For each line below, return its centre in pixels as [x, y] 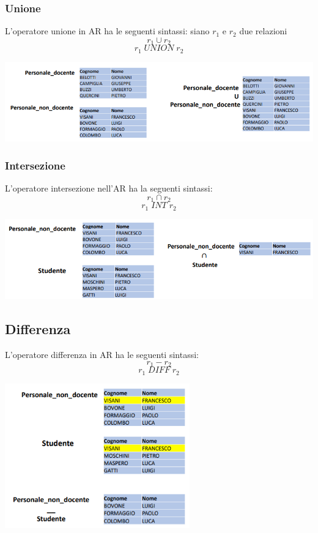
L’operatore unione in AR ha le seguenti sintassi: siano [107, 31]
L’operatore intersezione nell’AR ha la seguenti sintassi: [109, 188]
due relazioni [263, 31]
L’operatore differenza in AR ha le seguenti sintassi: [102, 355]
